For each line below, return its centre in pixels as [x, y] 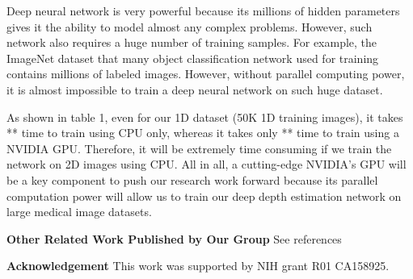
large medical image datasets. [79, 212]
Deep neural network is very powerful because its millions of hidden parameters [203, 10]
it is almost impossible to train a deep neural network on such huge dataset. [195, 89]
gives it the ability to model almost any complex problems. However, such [190, 26]
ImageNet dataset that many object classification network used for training [193, 58]
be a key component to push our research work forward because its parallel [192, 179]
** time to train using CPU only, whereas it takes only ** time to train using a [203, 133]
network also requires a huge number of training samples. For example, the [192, 42]
